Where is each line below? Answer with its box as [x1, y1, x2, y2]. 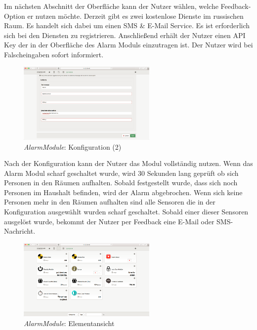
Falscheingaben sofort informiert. [4, 49, 104, 59]
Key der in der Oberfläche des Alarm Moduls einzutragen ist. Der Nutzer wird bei [4, 40, 253, 50]
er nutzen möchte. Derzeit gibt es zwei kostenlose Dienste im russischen [27, 10, 244, 21]
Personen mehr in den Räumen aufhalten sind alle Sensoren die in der [4, 197, 215, 207]
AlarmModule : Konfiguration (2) [24, 141, 122, 152]
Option [4, 10, 25, 21]
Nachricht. [4, 226, 36, 236]
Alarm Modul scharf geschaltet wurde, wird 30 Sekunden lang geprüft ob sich [4, 167, 239, 178]
